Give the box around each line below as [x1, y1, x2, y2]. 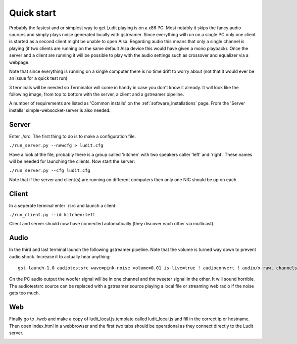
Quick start [9, 7, 56, 18]
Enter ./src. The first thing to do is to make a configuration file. [9, 133, 136, 139]
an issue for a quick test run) [9, 75, 68, 81]
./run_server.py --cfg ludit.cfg [9, 168, 91, 173]
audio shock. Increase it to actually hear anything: [9, 253, 111, 259]
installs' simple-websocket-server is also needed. [9, 107, 111, 113]
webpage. [9, 59, 30, 65]
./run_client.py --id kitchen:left [9, 212, 96, 217]
